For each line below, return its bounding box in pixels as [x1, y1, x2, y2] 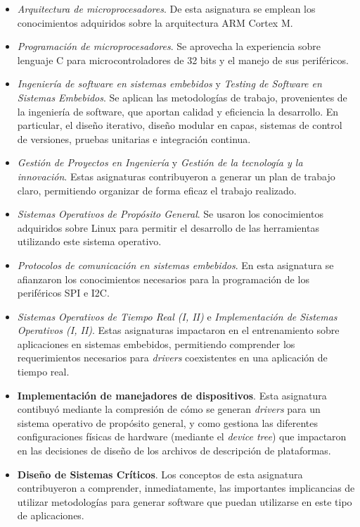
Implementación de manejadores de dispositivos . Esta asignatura [17, 387, 327, 402]
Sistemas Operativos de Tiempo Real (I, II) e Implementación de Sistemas [17, 309, 337, 323]
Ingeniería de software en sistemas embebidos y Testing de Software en [17, 76, 322, 91]
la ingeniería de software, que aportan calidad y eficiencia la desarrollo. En [17, 104, 339, 118]
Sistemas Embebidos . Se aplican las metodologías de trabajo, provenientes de [17, 89, 347, 104]
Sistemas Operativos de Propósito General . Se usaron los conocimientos [17, 206, 323, 221]
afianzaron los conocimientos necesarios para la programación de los [17, 271, 309, 286]
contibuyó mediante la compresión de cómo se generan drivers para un [17, 402, 321, 416]
